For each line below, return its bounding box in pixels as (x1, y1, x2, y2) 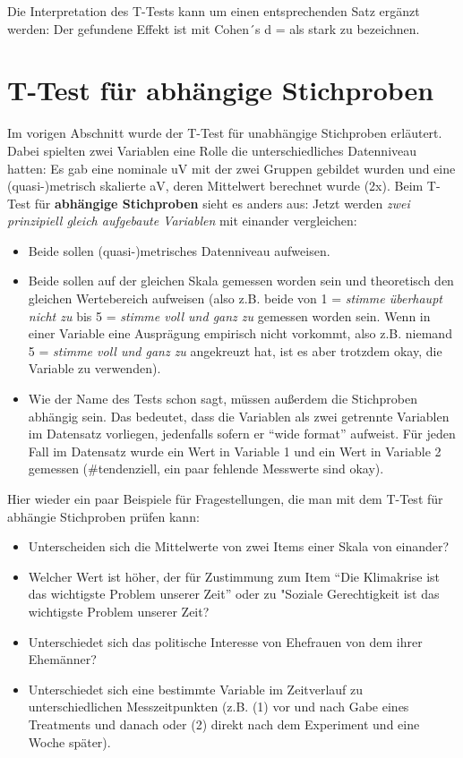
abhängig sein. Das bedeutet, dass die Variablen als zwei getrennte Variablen (28, 406, 450, 425)
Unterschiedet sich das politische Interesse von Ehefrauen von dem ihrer (28, 632, 423, 651)
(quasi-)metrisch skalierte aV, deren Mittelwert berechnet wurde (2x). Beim (7, 176, 424, 195)
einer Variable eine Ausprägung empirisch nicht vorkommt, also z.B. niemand (28, 324, 452, 343)
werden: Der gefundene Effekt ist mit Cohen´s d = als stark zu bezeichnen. (7, 19, 420, 38)
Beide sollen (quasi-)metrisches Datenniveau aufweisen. (28, 241, 330, 260)
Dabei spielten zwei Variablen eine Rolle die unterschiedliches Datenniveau (7, 141, 417, 159)
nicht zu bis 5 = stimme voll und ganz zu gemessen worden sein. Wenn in (28, 306, 431, 325)
